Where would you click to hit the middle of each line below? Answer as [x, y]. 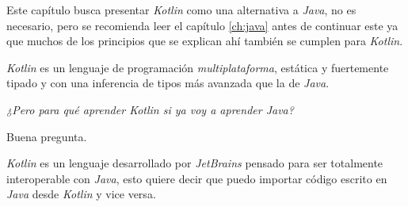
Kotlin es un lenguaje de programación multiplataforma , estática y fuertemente [198, 67]
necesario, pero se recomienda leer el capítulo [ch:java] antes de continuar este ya [202, 25]
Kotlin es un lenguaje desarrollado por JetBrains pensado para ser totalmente [195, 163]
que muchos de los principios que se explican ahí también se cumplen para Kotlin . [205, 41]
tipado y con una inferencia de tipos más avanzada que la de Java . [168, 83]
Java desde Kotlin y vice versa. [81, 194]
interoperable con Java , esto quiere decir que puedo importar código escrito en [197, 178]
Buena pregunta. [47, 136]
